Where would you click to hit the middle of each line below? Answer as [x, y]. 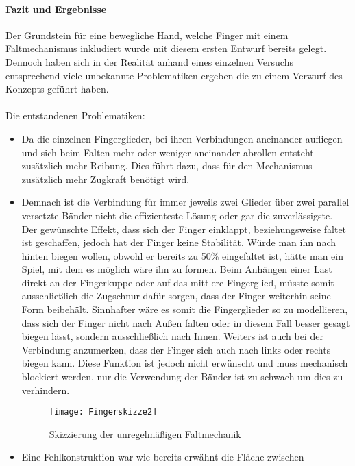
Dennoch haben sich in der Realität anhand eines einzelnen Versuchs [149, 61]
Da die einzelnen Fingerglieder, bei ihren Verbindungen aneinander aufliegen [182, 138]
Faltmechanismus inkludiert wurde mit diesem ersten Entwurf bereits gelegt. [166, 48]
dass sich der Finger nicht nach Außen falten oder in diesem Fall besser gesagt [186, 322]
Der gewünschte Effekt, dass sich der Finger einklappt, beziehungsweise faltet [184, 229]
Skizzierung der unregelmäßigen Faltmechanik [145, 433]
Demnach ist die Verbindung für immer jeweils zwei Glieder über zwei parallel [185, 202]
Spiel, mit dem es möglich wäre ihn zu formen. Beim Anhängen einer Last [177, 269]
